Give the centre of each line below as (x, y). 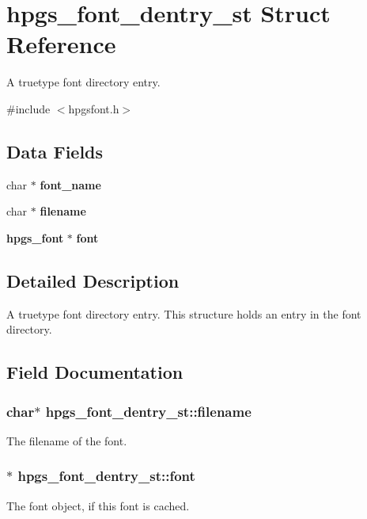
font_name (70, 184)
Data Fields (55, 151)
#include (28, 108)
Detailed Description (93, 280)
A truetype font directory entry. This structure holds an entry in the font (184, 313)
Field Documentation (95, 372)
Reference (61, 44)
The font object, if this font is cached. (98, 505)
